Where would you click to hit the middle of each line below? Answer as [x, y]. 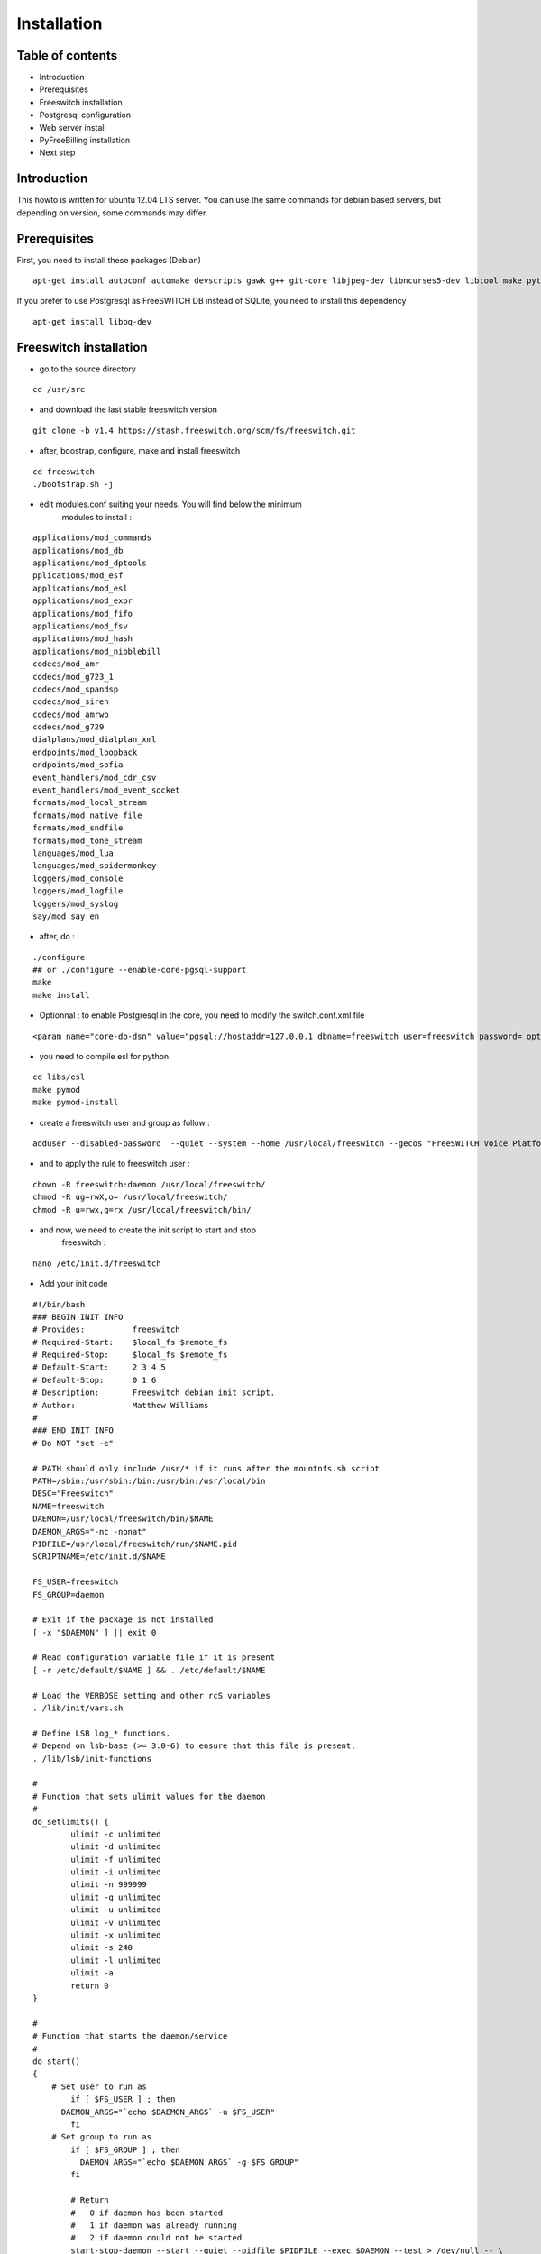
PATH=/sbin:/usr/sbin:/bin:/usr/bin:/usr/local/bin [149, 1480]
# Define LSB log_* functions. [102, 1733]
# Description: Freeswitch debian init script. [154, 1393]
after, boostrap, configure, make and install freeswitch [140, 451]
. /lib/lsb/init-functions [92, 1759]
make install [61, 995]
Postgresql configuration [85, 115]
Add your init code [73, 1284]
